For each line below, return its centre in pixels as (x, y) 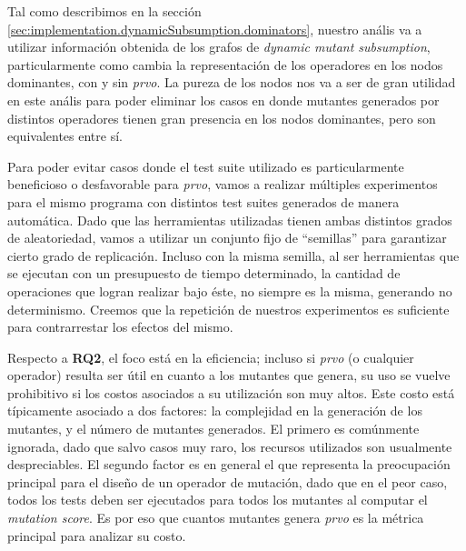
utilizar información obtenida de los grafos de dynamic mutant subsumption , (219, 47)
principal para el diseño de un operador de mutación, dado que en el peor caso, (228, 481)
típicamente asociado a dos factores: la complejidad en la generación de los (215, 411)
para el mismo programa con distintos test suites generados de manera (203, 201)
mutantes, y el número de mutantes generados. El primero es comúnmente (213, 429)
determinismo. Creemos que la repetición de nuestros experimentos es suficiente (228, 309)
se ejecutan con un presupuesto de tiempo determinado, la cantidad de (204, 273)
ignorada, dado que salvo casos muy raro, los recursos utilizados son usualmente (230, 446)
